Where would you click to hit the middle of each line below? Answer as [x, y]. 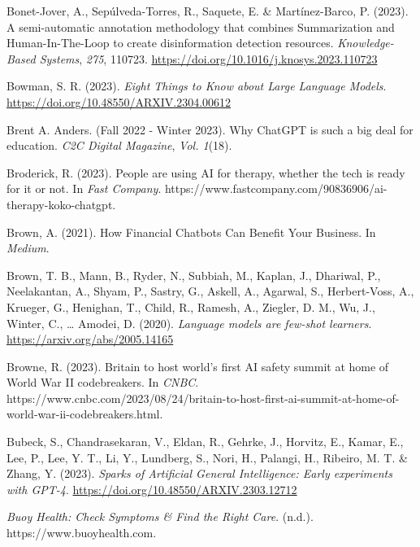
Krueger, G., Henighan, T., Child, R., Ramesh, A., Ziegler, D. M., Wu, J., [191, 306]
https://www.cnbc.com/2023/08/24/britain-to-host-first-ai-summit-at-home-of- [203, 398]
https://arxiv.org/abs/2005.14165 [90, 339]
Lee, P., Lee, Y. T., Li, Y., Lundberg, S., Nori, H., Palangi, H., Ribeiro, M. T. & [207, 457]
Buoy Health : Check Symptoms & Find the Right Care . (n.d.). [160, 516]
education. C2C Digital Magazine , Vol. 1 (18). [119, 145]
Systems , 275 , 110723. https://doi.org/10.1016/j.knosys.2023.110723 [208, 58]
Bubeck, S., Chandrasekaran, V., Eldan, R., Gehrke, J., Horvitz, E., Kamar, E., [205, 442]
